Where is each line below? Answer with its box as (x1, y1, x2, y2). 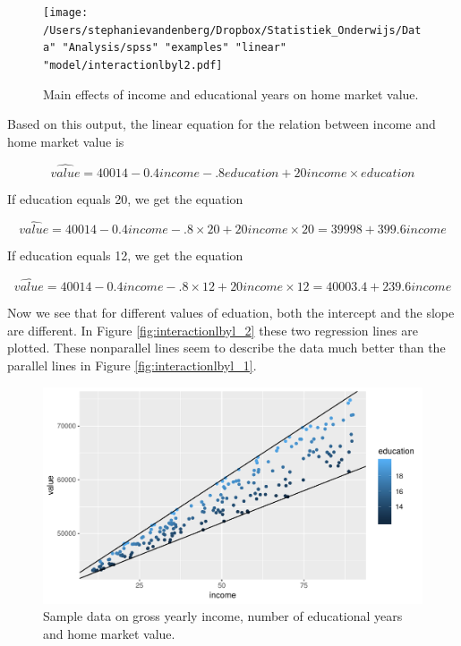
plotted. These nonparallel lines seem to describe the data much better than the (7, 338, 446, 357)
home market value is (7, 132, 124, 150)
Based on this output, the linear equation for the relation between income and (7, 115, 436, 133)
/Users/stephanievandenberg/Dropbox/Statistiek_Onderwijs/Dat (43, 23, 422, 37)
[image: (43, 6, 89, 19)
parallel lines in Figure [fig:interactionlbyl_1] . (7, 356, 257, 375)
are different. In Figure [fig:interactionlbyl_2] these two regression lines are (7, 320, 418, 339)
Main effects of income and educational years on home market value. (43, 84, 419, 103)
